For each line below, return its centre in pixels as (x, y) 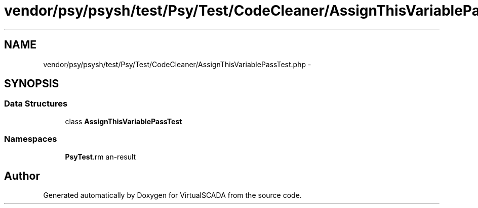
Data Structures (36, 104)
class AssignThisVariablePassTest (124, 121)
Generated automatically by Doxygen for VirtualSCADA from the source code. (172, 195)
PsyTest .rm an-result (101, 157)
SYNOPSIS (32, 84)
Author (22, 176)
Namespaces (31, 139)
